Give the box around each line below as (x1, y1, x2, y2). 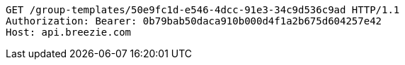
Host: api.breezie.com (6, 27, 132, 38)
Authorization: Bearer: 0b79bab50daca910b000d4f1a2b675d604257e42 (6, 15, 382, 27)
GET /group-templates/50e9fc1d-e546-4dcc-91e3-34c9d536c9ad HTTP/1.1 (6, 4, 400, 15)
